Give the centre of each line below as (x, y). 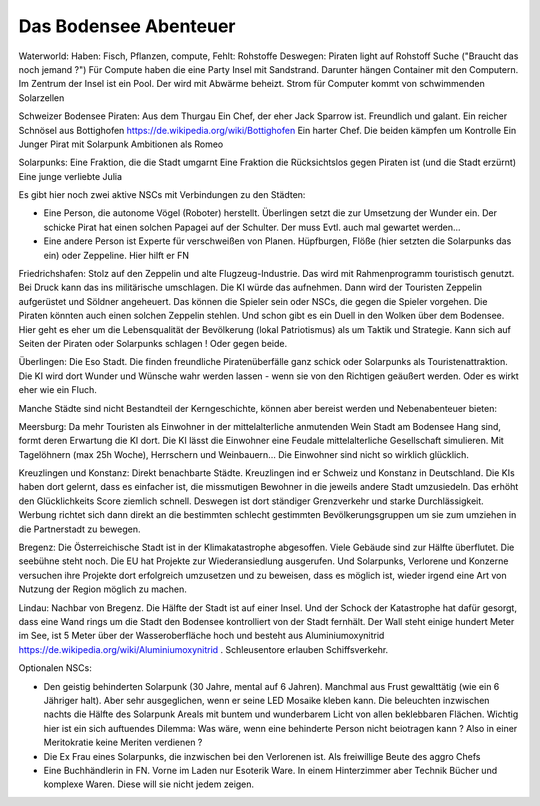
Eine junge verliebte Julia (70, 176)
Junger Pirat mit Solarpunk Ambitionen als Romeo (121, 144)
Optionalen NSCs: (55, 668)
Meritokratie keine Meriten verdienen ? (123, 742)
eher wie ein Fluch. (57, 390)
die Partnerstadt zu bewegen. (79, 529)
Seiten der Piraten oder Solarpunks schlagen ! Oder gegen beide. (153, 343)
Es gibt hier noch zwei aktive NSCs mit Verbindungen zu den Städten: (162, 195)
